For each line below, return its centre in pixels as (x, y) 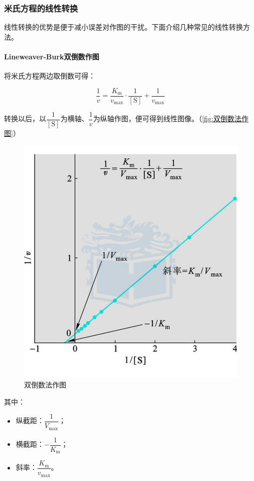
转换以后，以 (25, 118)
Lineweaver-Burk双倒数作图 (52, 56)
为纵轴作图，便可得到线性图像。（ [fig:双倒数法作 (171, 118)
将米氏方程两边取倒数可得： (50, 76)
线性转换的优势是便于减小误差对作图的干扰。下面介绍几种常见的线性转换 (123, 27)
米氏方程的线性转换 (41, 8)
